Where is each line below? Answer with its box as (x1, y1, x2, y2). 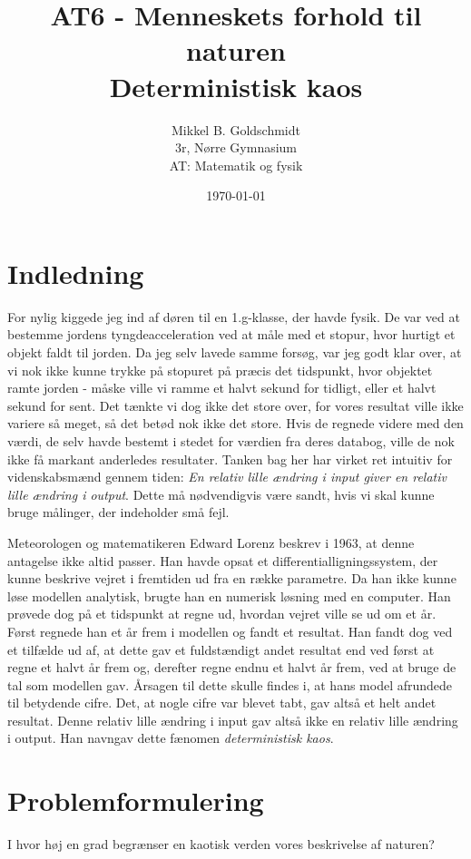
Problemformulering (7, 782, 264, 819)
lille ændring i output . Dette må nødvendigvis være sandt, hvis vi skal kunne (7, 484, 435, 503)
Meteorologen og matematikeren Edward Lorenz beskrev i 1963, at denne (7, 532, 415, 552)
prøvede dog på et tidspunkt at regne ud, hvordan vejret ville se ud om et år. (7, 604, 437, 623)
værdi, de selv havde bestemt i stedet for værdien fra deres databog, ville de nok (7, 431, 455, 450)
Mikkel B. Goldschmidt (172, 120, 300, 139)
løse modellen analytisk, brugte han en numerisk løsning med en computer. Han (7, 586, 451, 605)
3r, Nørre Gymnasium (174, 138, 298, 157)
